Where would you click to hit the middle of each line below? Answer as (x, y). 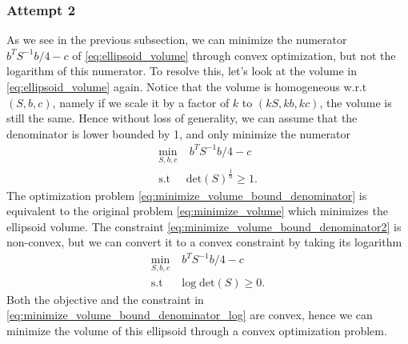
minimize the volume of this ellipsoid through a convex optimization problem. (197, 330)
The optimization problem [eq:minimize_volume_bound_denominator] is (187, 195)
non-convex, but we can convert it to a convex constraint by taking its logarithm (204, 242)
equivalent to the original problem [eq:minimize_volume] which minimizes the (197, 211)
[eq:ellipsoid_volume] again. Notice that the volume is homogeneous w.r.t (187, 86)
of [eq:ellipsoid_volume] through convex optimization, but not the (234, 55)
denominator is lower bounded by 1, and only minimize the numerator (178, 133)
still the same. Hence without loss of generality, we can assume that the (182, 118)
